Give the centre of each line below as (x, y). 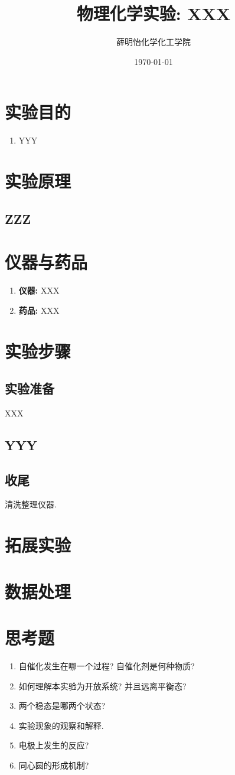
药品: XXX (39, 310)
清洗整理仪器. (31, 504)
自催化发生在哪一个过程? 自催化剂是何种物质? (107, 665)
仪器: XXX (39, 290)
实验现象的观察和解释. (61, 725)
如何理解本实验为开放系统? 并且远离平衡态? (102, 686)
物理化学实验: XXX (154, 13)
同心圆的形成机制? (54, 765)
